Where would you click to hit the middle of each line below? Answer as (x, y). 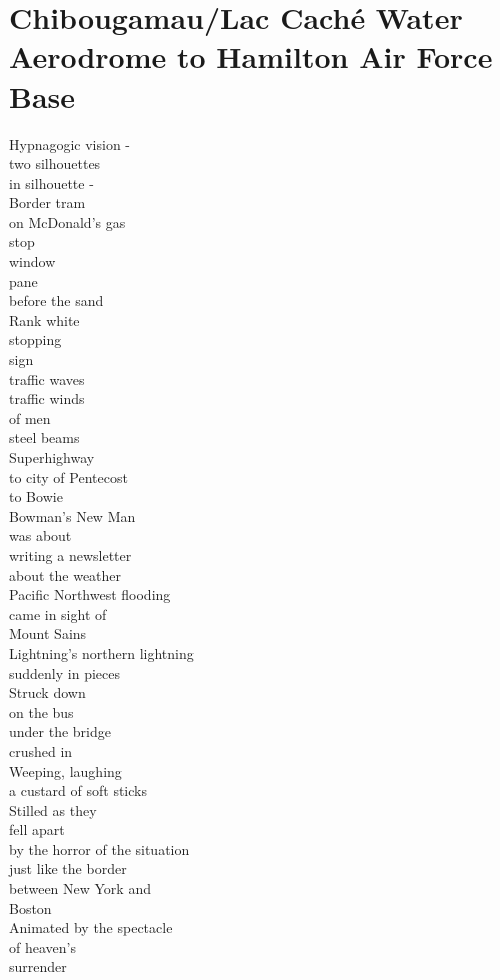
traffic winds (47, 398)
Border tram (47, 202)
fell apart (37, 829)
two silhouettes (55, 163)
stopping (35, 339)
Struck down (47, 692)
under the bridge (60, 731)
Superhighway (52, 457)
